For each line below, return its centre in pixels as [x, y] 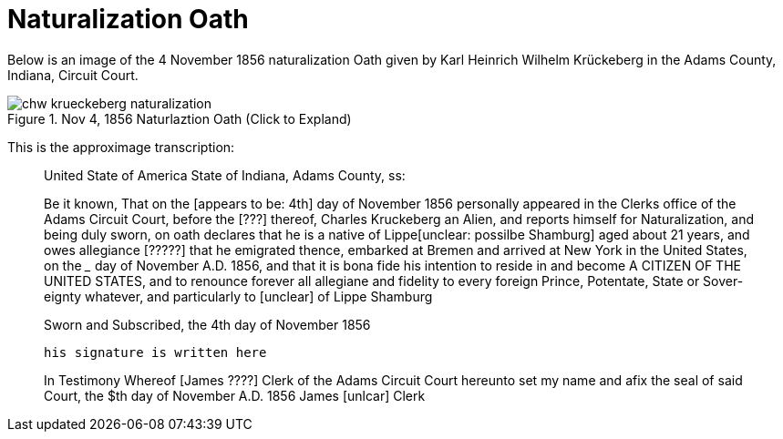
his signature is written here [155, 352]
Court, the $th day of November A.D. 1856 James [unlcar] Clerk [235, 395]
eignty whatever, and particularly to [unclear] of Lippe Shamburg [238, 296]
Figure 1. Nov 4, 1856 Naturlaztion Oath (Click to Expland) [180, 118]
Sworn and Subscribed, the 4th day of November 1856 [207, 324]
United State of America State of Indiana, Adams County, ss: [225, 175]
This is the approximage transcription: [121, 147]
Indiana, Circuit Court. [73, 75]
